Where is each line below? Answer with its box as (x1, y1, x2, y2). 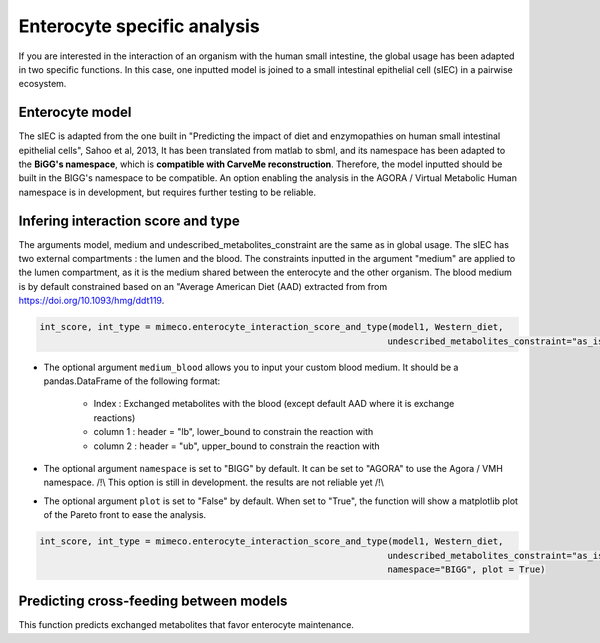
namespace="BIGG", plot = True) (386, 563, 546, 575)
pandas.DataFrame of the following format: (43, 375, 221, 387)
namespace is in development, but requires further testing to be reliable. (18, 186, 317, 198)
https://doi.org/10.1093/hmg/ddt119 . (18, 295, 165, 307)
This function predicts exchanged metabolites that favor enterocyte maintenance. (18, 619, 355, 631)
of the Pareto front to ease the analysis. (43, 509, 207, 521)
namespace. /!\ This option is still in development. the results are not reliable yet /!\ (43, 476, 385, 489)
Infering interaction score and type (18, 212, 240, 229)
